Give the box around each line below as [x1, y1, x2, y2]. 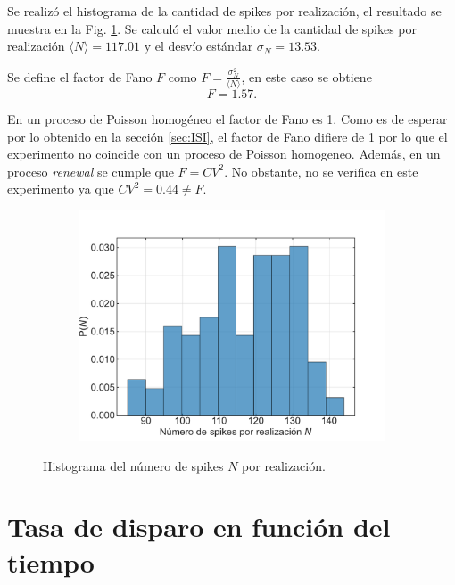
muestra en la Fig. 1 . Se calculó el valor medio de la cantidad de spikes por [7, 19, 418, 37]
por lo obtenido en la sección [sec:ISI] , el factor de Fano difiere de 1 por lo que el [7, 127, 448, 145]
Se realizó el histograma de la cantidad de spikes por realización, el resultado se [7, 2, 442, 20]
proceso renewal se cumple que [7, 161, 174, 180]
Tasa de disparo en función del [7, 508, 391, 545]
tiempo [7, 543, 95, 580]
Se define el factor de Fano [7, 67, 153, 86]
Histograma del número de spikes [43, 456, 224, 474]
